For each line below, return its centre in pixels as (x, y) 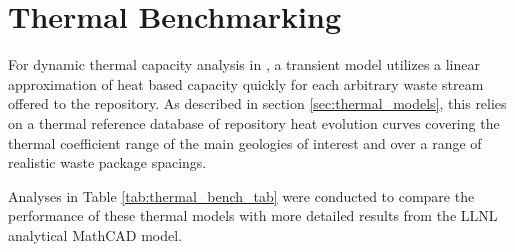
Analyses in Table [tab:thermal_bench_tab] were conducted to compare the (241, 195)
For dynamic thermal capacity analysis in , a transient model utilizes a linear (244, 64)
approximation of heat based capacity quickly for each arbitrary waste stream (246, 83)
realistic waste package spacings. (107, 162)
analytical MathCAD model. (95, 234)
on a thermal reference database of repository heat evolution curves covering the (254, 122)
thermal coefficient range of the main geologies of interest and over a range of (245, 142)
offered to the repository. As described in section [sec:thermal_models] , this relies (257, 103)
